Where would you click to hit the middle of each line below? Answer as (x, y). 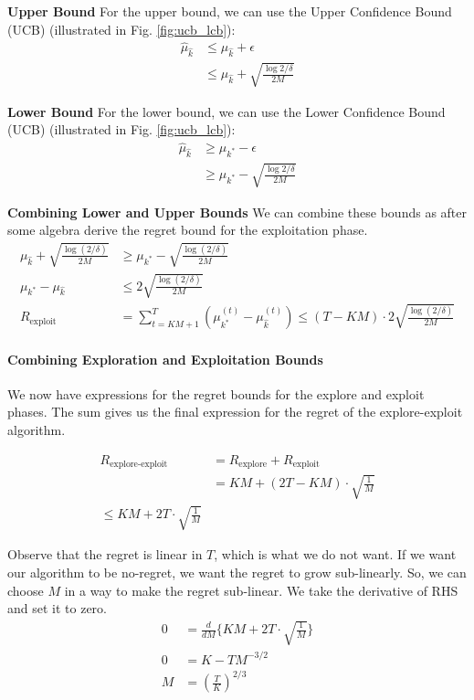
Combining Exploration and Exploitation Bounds (165, 359)
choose (26, 590)
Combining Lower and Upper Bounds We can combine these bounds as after (237, 212)
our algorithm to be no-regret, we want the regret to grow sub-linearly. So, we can (237, 572)
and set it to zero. (57, 608)
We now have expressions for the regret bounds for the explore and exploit (216, 393)
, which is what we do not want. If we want (335, 554)
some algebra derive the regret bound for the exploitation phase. (188, 230)
